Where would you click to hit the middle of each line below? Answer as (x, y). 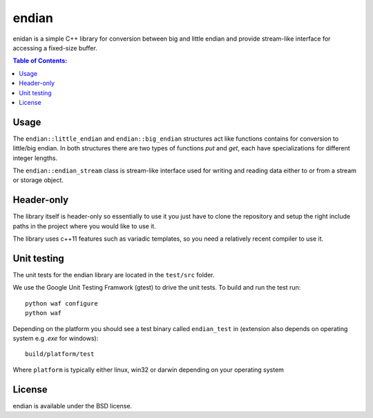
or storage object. (38, 180)
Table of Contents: (40, 61)
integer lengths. (35, 158)
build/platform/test (60, 354)
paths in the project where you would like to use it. (85, 226)
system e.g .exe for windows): (56, 338)
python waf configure (61, 303)
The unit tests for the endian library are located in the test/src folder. (114, 275)
